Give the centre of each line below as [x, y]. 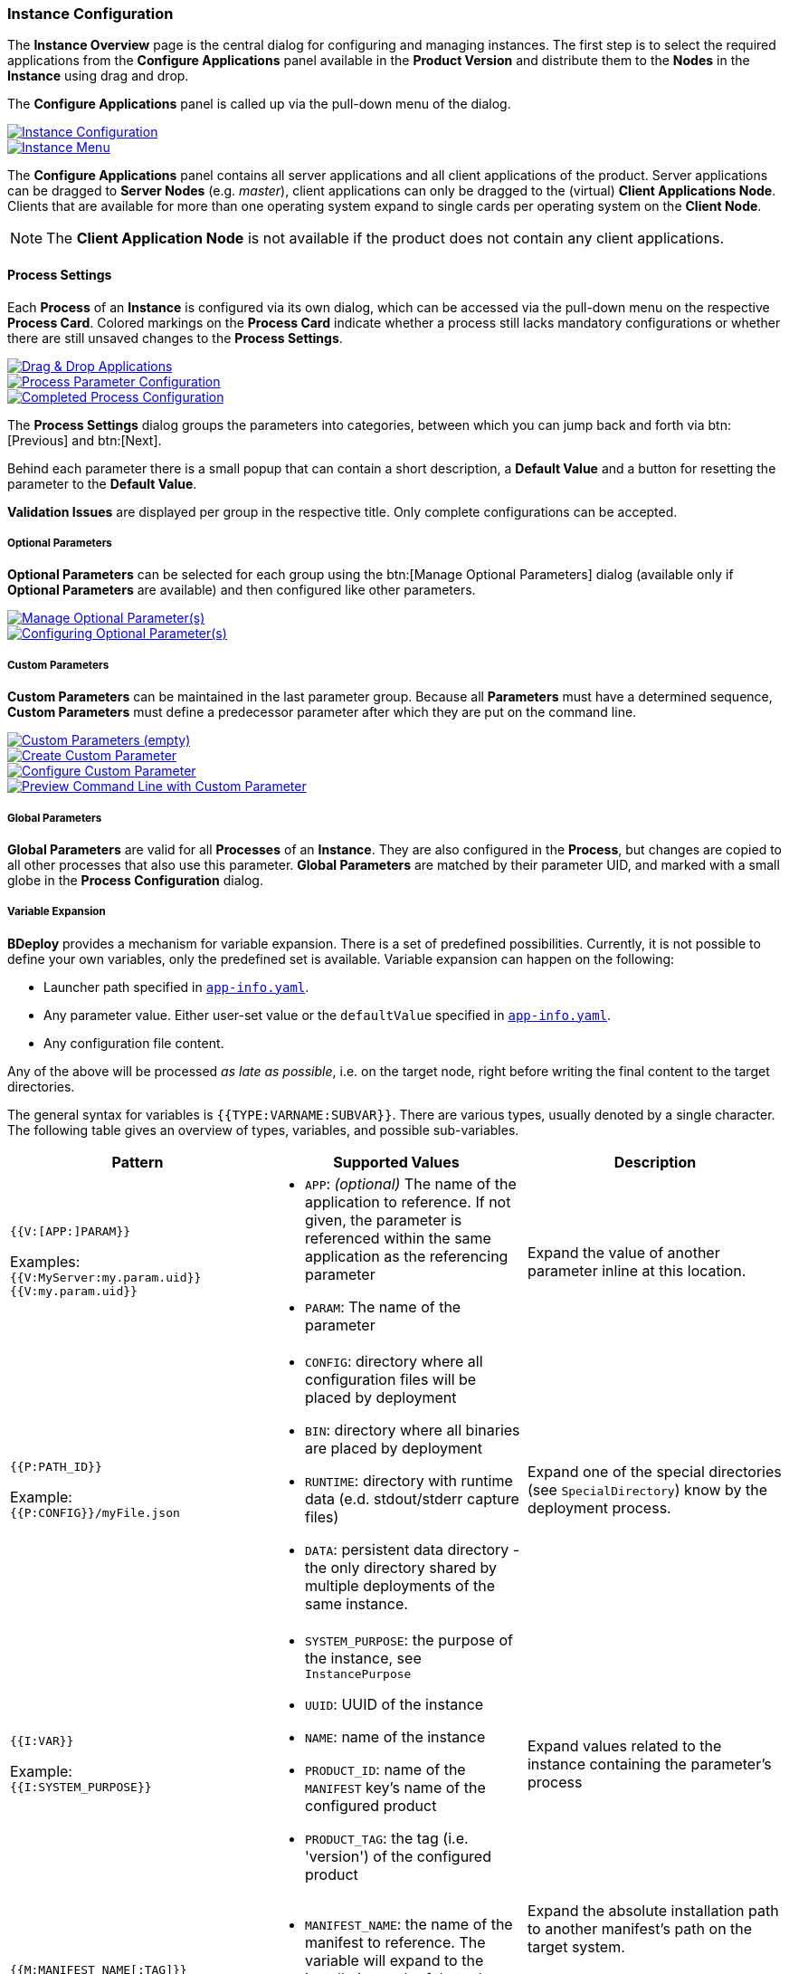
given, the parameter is [383, 1220]
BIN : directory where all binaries [412, 1430]
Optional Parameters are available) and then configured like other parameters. [242, 590]
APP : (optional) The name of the [410, 1183]
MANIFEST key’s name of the [395, 1787]
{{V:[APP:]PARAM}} [71, 1232]
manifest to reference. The [395, 1942]
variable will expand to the [394, 1960]
